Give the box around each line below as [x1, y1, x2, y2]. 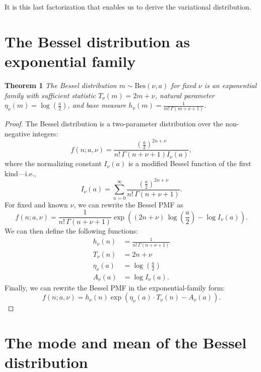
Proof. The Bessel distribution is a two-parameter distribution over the [5, 118, 223, 129]
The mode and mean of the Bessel [5, 332, 247, 352]
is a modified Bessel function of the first [128, 158, 251, 169]
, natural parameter [155, 90, 215, 100]
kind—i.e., [5, 168, 36, 178]
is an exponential [204, 80, 257, 90]
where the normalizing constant [5, 158, 102, 169]
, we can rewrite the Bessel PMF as [74, 199, 183, 209]
